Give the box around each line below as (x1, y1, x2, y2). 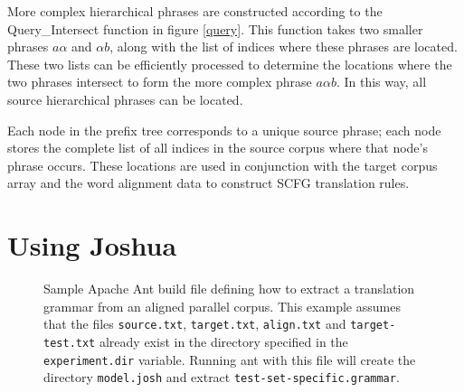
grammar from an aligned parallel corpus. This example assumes (43, 296, 401, 315)
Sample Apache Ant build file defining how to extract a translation (43, 279, 415, 298)
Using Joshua (7, 227, 177, 264)
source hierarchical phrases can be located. (7, 89, 243, 108)
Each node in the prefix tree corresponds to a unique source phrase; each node (7, 120, 441, 139)
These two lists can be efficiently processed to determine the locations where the (7, 54, 452, 73)
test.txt (43, 336, 96, 350)
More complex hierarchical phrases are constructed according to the (7, 2, 383, 20)
